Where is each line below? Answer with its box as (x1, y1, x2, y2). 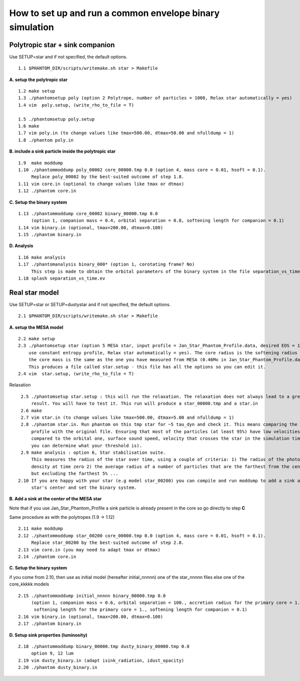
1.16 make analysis (18, 254, 66, 260)
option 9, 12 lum (31, 650, 74, 656)
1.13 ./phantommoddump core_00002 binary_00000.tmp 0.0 (18, 211, 158, 216)
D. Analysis (9, 243, 33, 249)
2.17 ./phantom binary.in (18, 621, 82, 626)
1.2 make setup (18, 88, 55, 94)
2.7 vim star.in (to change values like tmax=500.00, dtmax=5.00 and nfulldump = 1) (20, 415, 234, 420)
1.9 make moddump (18, 160, 63, 166)
